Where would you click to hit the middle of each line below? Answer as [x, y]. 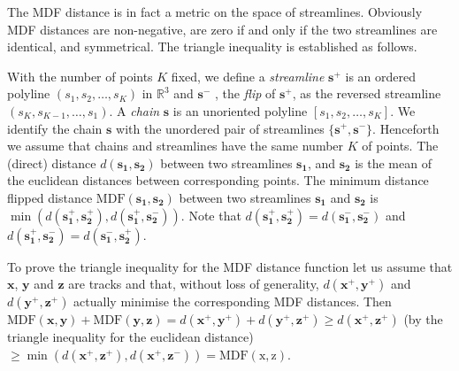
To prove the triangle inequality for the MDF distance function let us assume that [230, 266]
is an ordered [380, 76]
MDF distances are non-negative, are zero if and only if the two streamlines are [222, 29]
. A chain [134, 110]
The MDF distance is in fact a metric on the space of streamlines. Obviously [215, 12]
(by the [423, 319]
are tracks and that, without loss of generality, [194, 284]
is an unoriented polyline [240, 110]
